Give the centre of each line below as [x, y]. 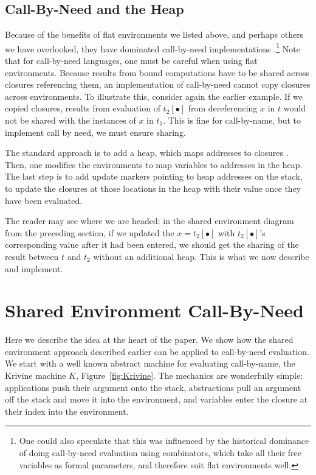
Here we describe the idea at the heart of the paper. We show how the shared [149, 340]
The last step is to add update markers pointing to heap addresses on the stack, [154, 176]
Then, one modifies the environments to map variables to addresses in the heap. [154, 164]
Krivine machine [36, 375]
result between [32, 256]
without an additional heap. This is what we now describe [201, 256]
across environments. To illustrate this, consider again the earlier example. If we [154, 96]
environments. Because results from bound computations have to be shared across [157, 72]
